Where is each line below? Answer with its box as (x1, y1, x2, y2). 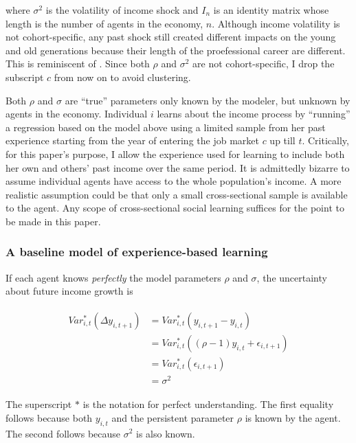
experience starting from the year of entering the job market (5, 133, 259, 148)
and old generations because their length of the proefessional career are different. (5, 43, 346, 57)
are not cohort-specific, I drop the (192, 56, 335, 71)
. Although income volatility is (212, 16, 340, 30)
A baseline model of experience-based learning (5, 243, 268, 260)
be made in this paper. (5, 214, 101, 228)
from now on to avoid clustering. (54, 69, 191, 84)
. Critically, (302, 133, 349, 148)
